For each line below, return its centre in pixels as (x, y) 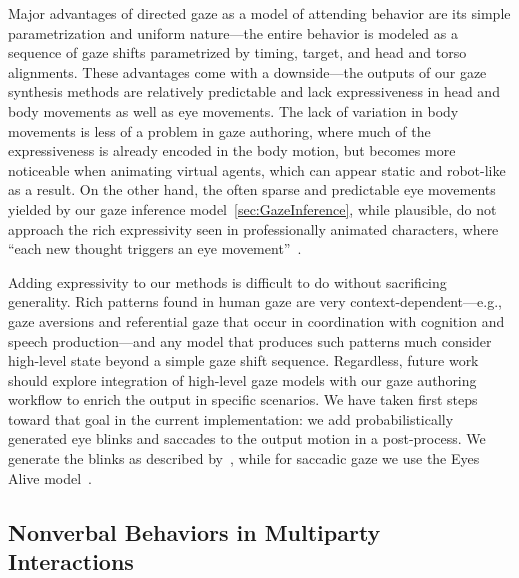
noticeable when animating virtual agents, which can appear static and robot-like (257, 169)
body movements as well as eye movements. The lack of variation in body (233, 110)
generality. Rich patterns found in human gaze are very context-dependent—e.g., (255, 301)
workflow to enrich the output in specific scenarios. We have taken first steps (243, 399)
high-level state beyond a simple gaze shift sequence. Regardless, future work (243, 360)
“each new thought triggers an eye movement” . (155, 248)
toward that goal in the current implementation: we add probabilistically (231, 418)
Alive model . (50, 477)
